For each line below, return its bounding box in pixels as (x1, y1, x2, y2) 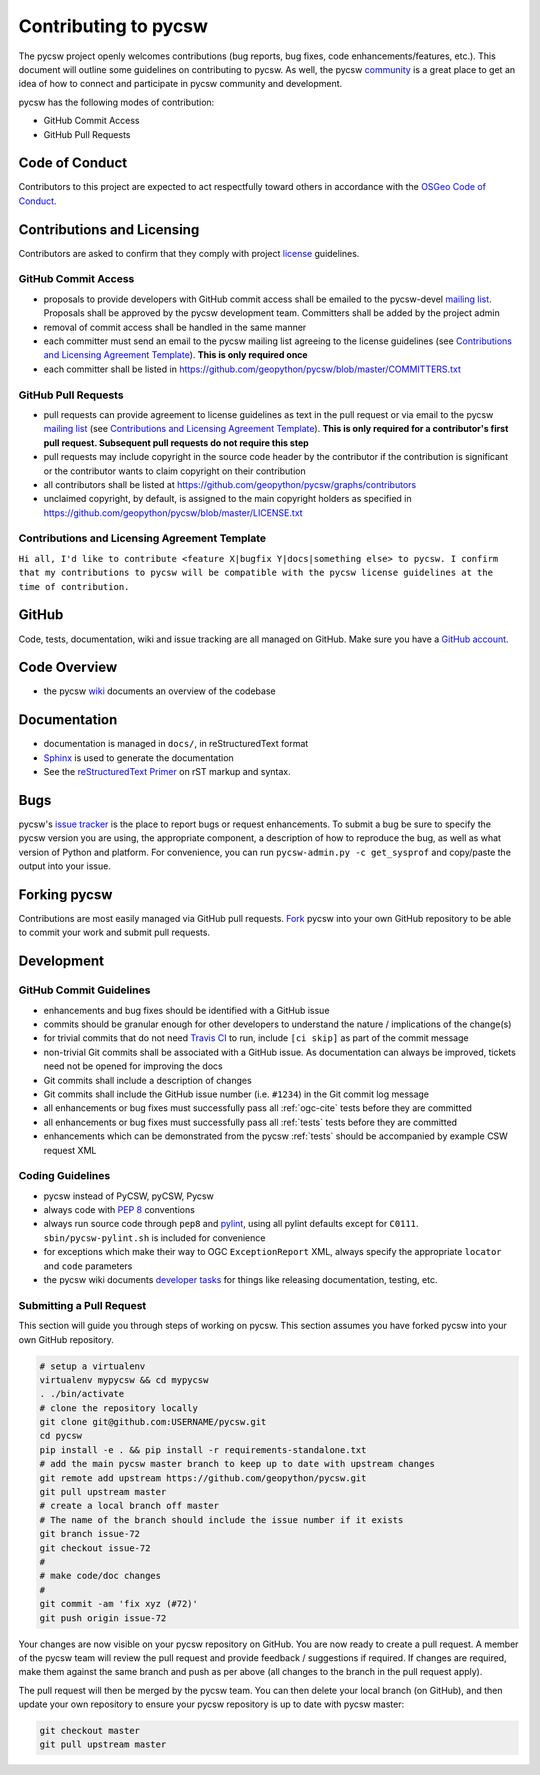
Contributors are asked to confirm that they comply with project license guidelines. (18, 247, 360, 259)
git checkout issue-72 (39, 1542, 151, 1554)
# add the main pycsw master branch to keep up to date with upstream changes (39, 1458, 435, 1470)
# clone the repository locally (39, 1402, 199, 1414)
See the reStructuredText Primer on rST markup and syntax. (43, 766, 291, 778)
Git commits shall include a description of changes (43, 1074, 252, 1086)
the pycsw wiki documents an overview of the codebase (43, 685, 276, 697)
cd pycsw (39, 1430, 83, 1442)
